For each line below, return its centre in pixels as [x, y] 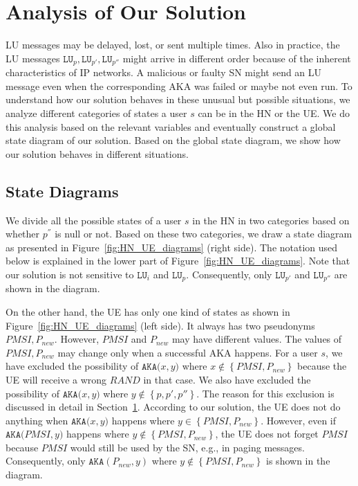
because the [322, 366]
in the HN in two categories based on [271, 220]
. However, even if [299, 420]
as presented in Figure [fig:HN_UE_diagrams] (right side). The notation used [172, 247]
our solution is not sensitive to [70, 274]
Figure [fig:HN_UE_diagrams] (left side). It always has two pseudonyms [160, 325]
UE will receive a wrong [56, 379]
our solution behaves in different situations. [97, 153]
